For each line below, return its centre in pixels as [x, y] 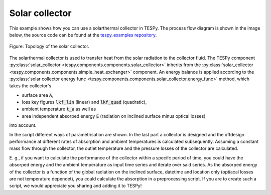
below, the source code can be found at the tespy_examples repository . [83, 35]
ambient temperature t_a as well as [59, 109]
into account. [23, 125]
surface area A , [38, 95]
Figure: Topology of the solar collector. [49, 46]
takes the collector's [30, 86]
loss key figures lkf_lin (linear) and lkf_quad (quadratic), [84, 102]
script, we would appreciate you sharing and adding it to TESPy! [76, 186]
